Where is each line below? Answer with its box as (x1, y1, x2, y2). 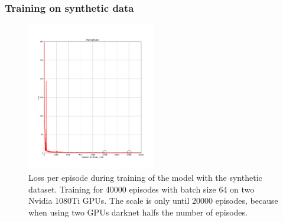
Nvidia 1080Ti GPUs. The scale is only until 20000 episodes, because (28, 194, 278, 207)
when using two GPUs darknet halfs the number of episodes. (28, 206, 248, 218)
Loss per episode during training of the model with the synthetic (28, 171, 262, 183)
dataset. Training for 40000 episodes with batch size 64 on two (28, 183, 255, 195)
